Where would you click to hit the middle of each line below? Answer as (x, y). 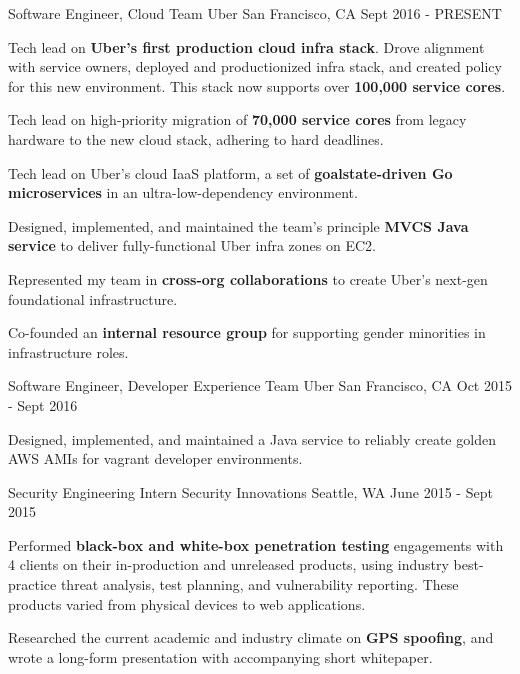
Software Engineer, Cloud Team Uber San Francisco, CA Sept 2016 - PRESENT (255, 13)
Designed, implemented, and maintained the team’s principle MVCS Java (238, 225)
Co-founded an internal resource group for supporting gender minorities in (247, 332)
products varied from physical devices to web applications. (187, 603)
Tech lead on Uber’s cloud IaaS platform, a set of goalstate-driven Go (230, 172)
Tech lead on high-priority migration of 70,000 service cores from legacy (237, 119)
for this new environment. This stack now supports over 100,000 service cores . (257, 85)
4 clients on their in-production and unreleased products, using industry (228, 564)
